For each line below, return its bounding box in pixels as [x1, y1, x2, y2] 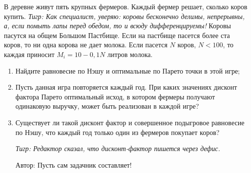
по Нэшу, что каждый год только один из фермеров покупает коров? [15, 127, 220, 137]
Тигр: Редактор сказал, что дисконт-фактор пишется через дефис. [15, 143, 220, 154]
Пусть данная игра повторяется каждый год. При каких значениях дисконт [15, 82, 237, 92]
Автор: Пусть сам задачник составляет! [15, 159, 132, 170]
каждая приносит [4, 49, 55, 59]
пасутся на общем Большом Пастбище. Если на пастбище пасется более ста [4, 30, 230, 40]
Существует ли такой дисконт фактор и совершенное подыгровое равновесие [15, 117, 245, 127]
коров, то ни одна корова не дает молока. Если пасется [4, 39, 167, 50]
